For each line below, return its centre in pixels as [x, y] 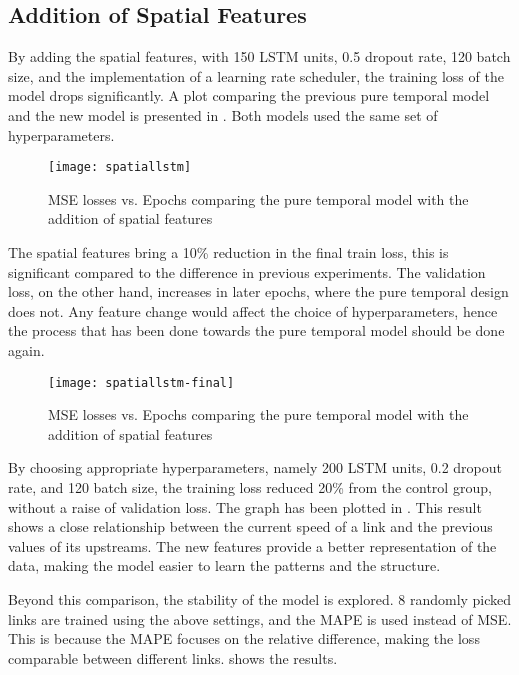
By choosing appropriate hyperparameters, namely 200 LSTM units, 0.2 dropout [255, 467]
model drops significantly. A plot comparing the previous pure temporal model [249, 95]
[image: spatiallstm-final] [141, 382]
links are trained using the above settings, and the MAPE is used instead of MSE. [260, 618]
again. [26, 349]
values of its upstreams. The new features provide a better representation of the [252, 545]
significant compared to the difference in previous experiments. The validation [247, 271]
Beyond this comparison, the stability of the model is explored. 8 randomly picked [260, 598]
